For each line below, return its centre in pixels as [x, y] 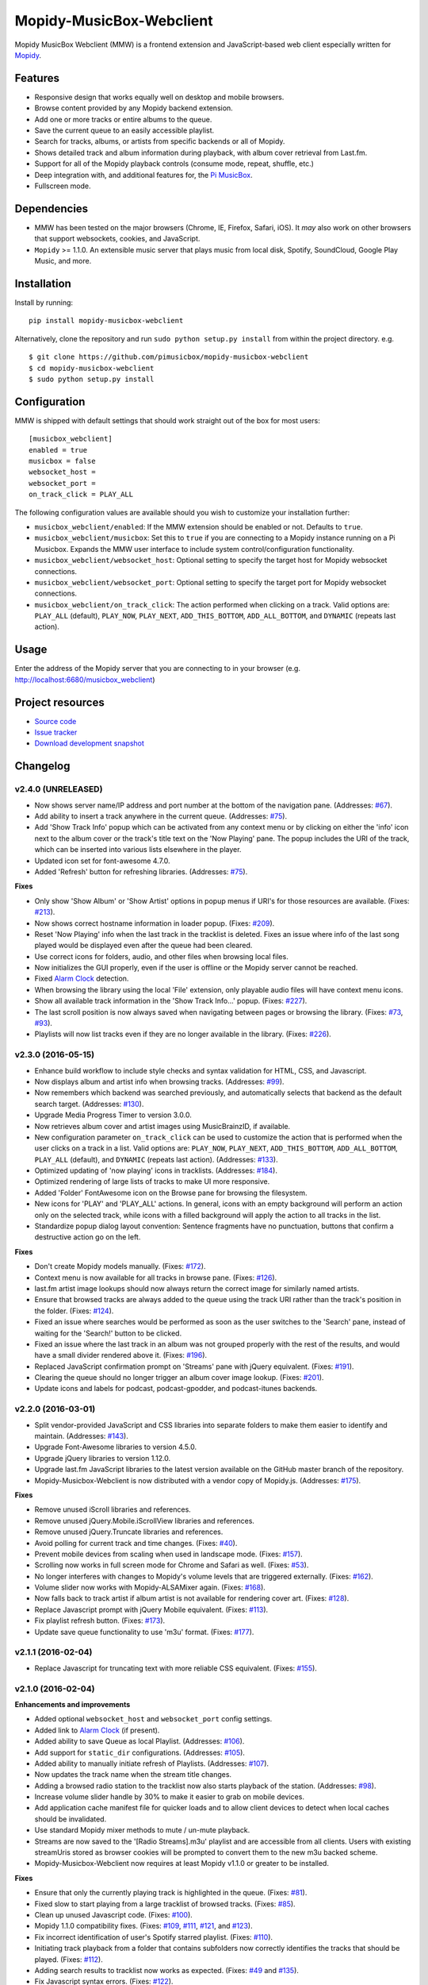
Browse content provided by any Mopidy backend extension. [134, 108]
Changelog [42, 766]
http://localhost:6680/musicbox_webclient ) [85, 680]
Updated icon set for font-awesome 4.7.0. [102, 861]
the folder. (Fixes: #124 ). [74, 1311]
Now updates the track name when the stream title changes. [133, 1775]
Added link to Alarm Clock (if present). [97, 1730]
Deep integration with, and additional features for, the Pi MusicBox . [143, 175]
